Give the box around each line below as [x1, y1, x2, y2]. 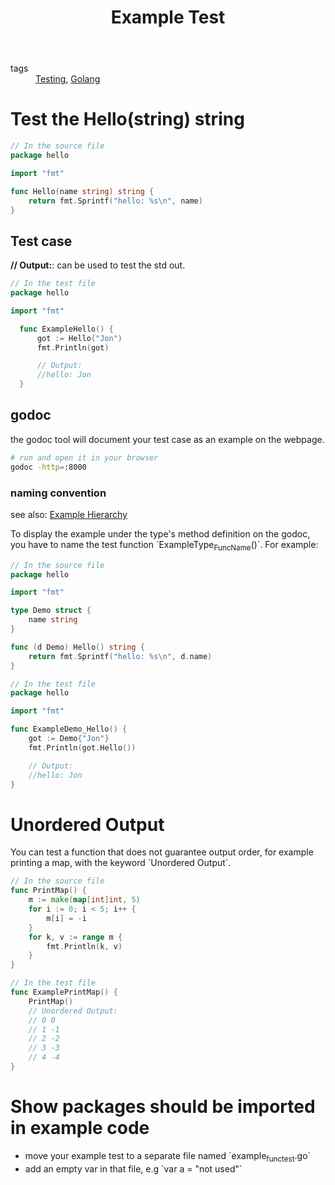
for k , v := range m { [28, 932, 123, 942]
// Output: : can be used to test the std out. [10, 259, 186, 271]
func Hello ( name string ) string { [10, 186, 155, 196]
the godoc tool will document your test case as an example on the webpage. [10, 433, 325, 445]
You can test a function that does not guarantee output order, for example [10, 846, 314, 858]
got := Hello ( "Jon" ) [36, 333, 123, 343]
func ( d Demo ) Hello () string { [10, 642, 145, 652]
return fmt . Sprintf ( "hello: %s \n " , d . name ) [28, 651, 213, 661]
